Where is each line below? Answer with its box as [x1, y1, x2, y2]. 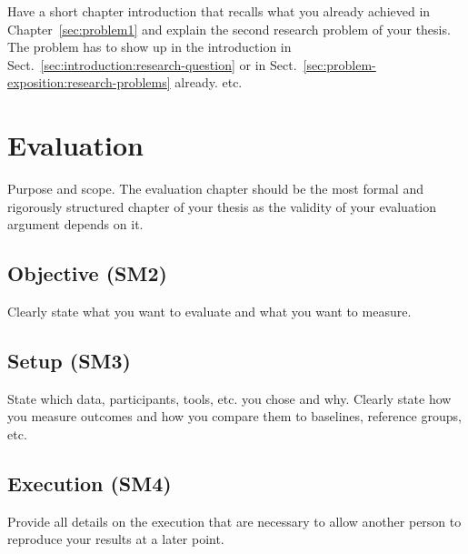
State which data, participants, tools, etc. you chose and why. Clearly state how [7, 388, 452, 408]
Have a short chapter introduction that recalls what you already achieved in [7, 2, 431, 20]
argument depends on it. [7, 215, 144, 234]
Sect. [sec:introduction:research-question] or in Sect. [7, 55, 297, 74]
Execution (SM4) [7, 469, 172, 498]
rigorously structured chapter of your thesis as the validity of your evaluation [7, 196, 437, 216]
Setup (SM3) [7, 347, 131, 375]
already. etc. [174, 73, 243, 92]
